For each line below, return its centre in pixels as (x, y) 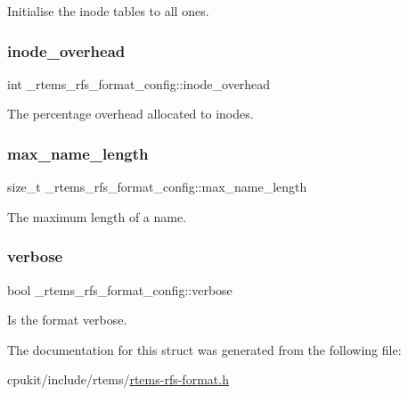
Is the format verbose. (67, 320)
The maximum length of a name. (97, 216)
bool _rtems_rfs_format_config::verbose (120, 289)
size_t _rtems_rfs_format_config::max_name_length (157, 187)
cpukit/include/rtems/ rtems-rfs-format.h (118, 379)
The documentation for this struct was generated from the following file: (204, 349)
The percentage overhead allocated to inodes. (131, 114)
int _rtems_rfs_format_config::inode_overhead (139, 83)
